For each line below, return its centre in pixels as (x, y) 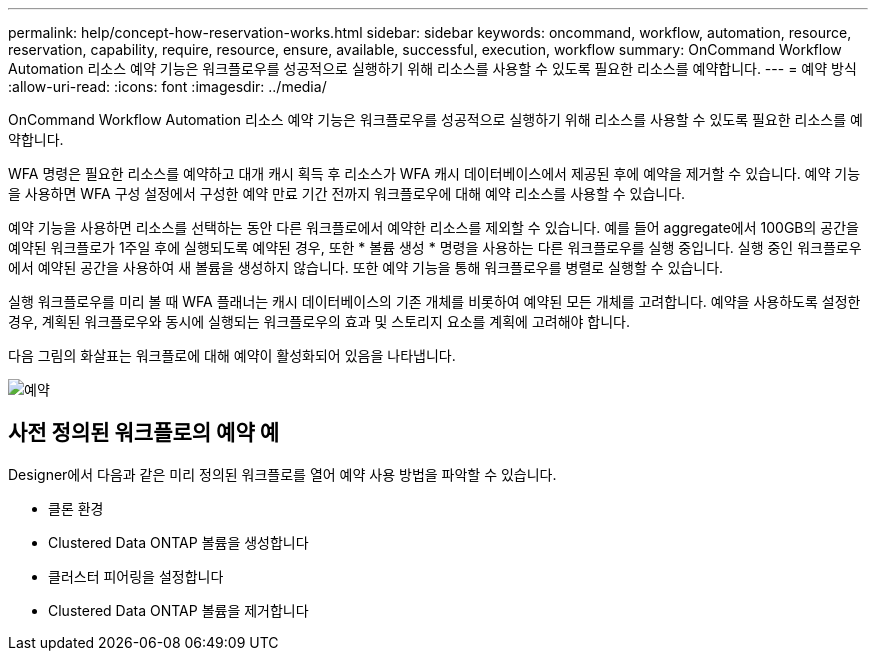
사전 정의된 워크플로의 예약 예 (144, 433)
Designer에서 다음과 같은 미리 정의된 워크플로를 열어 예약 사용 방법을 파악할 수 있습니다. (282, 474)
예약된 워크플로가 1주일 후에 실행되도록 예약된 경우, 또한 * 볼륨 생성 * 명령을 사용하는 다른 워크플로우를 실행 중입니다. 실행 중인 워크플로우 (435, 247)
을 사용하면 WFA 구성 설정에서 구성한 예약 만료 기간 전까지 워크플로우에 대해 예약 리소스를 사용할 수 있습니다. (347, 193)
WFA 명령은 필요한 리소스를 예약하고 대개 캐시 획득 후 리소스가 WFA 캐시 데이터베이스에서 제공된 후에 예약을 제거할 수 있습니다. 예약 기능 (434, 173)
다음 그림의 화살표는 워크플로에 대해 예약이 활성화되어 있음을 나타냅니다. (232, 355)
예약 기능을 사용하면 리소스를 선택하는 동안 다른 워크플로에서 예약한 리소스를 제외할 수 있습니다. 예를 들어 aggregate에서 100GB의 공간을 (433, 227)
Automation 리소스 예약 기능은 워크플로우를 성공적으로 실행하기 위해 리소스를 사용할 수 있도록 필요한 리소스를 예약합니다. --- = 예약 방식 (432, 68)
